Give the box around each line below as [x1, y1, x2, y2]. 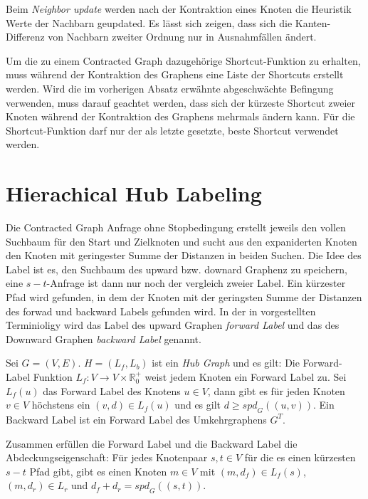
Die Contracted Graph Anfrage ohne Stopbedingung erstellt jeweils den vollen [6, 220, 346, 235]
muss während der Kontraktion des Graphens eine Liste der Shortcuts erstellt [6, 67, 344, 82]
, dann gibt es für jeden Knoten [207, 383, 345, 398]
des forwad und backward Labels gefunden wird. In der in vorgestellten [6, 303, 316, 318]
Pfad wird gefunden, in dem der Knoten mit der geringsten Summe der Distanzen [6, 290, 362, 305]
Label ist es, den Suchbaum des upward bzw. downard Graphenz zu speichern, [6, 261, 347, 276]
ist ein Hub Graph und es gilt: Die [152, 355, 300, 370]
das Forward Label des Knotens [43, 383, 181, 398]
